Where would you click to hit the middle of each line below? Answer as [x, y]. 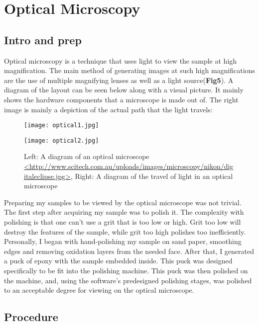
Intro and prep [43, 40]
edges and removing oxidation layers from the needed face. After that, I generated [129, 251]
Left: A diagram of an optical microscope [87, 156]
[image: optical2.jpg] [62, 140]
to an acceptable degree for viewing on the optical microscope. [99, 290]
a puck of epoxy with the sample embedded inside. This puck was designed [118, 261]
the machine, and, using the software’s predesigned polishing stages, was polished [128, 280]
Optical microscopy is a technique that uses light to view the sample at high [121, 60]
